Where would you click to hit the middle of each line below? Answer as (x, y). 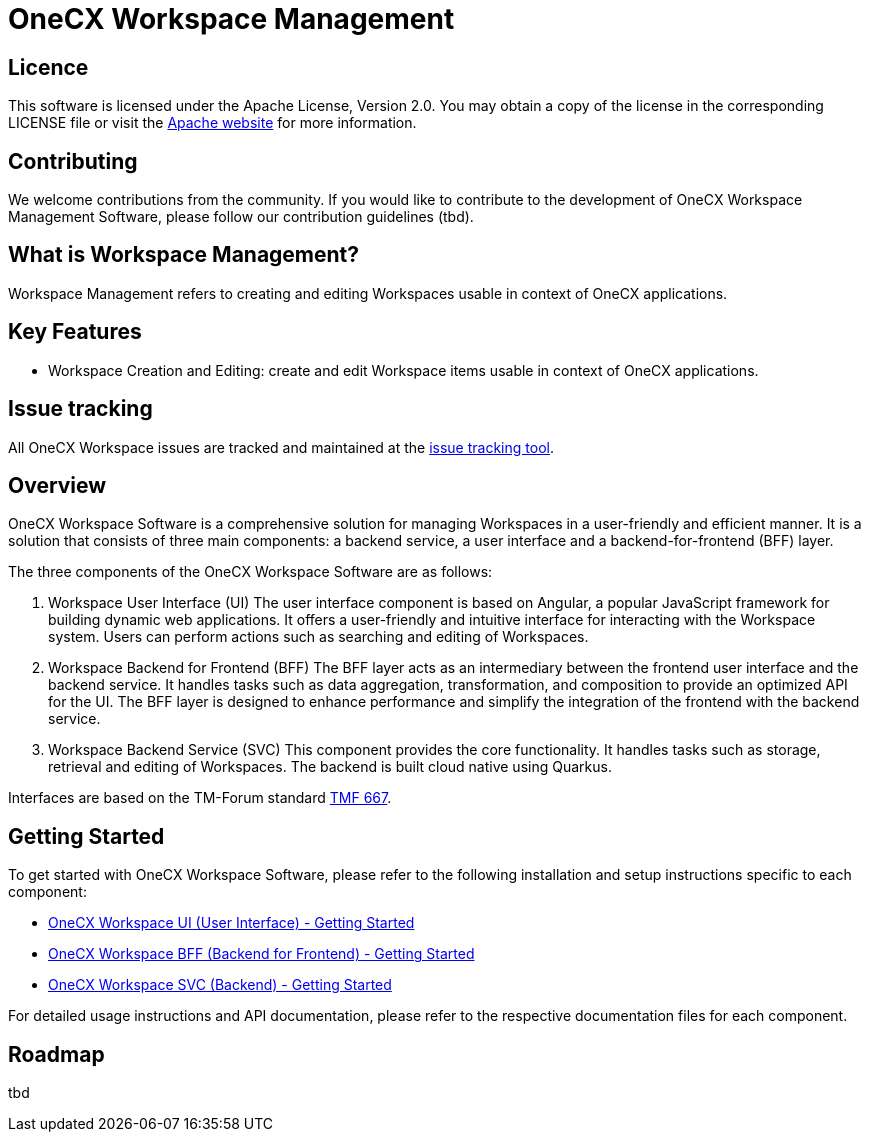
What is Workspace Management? (184, 255)
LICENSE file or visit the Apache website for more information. (212, 123)
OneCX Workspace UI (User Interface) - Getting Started (231, 923)
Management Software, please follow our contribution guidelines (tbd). (241, 217)
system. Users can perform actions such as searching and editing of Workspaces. (318, 637)
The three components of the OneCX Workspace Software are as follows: (250, 572)
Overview (57, 485)
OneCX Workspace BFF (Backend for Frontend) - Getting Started (261, 954)
